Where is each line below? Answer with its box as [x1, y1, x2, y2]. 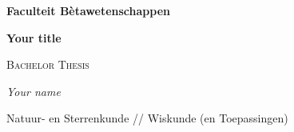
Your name [6, 82, 61, 99]
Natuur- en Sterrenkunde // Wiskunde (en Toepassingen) [6, 110, 288, 126]
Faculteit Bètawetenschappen [6, 2, 171, 18]
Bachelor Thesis [6, 56, 89, 73]
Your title [6, 29, 62, 46]
